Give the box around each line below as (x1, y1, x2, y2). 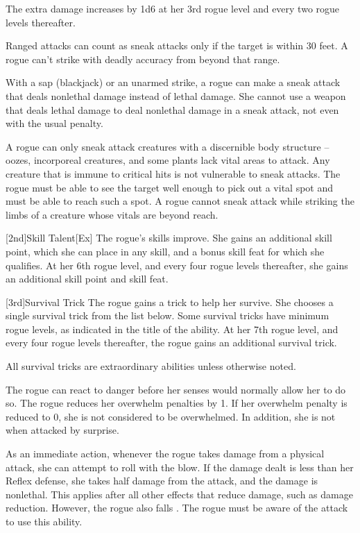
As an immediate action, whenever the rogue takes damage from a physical (6, 446, 325, 461)
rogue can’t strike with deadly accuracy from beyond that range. (6, 51, 280, 66)
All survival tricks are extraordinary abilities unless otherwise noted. (6, 359, 296, 373)
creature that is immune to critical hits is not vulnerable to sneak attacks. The (6, 166, 341, 180)
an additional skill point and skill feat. (6, 271, 169, 286)
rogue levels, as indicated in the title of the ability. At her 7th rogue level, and (6, 321, 338, 336)
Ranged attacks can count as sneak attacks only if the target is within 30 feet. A (6, 38, 348, 53)
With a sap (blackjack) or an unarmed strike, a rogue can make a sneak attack (6, 75, 341, 90)
